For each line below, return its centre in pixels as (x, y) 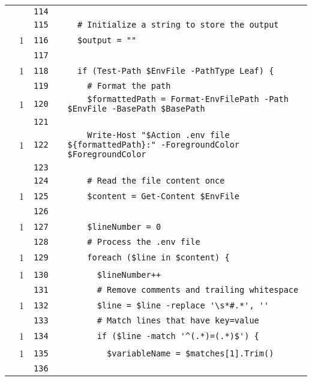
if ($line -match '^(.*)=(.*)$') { (178, 336)
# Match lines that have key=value (178, 320)
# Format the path (129, 86)
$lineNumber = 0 (124, 226)
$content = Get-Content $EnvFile (163, 196)
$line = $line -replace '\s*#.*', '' (183, 305)
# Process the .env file (144, 242)
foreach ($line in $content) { (158, 257)
